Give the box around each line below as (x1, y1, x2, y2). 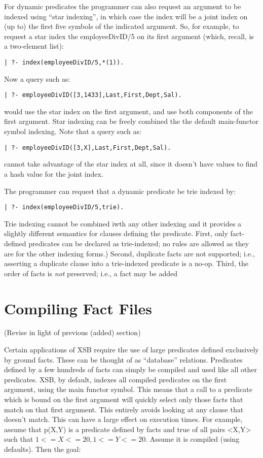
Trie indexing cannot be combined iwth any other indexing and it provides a (4, 218, 242, 228)
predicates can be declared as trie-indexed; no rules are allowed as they (28, 238, 249, 248)
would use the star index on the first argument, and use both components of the (4, 106, 253, 116)
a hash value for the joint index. (4, 168, 103, 179)
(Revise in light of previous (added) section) (4, 327, 141, 338)
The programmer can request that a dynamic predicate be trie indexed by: (4, 185, 236, 196)
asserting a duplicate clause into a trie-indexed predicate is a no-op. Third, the (4, 258, 248, 269)
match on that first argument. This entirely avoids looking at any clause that (4, 404, 244, 414)
